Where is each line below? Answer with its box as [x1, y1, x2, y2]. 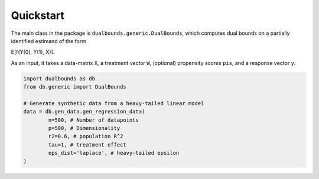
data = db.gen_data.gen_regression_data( [23, 108, 145, 115]
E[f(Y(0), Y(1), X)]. [11, 48, 55, 56]
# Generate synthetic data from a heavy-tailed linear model [23, 100, 204, 106]
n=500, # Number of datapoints [48, 116, 139, 123]
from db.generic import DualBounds [23, 83, 126, 90]
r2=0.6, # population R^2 [48, 133, 123, 140]
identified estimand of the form [11, 37, 87, 44]
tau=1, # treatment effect [48, 141, 126, 148]
